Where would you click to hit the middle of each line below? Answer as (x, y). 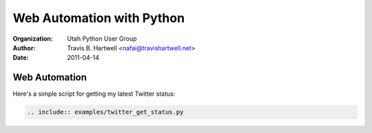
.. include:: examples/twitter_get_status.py (105, 112)
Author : (24, 48)
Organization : (33, 39)
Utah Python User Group (102, 39)
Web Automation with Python (99, 18)
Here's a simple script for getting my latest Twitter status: (94, 94)
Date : (21, 58)
